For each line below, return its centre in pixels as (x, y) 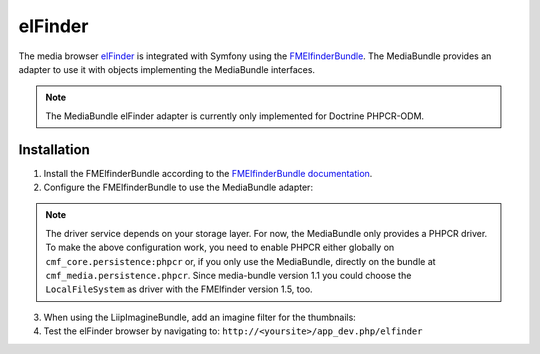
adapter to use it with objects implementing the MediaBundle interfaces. (166, 69)
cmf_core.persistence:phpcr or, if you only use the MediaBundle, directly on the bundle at (240, 261)
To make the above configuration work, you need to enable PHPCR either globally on (220, 247)
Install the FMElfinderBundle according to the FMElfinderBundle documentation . (208, 173)
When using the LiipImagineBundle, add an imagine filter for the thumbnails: (200, 317)
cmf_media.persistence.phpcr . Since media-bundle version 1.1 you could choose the (228, 275)
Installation (54, 149)
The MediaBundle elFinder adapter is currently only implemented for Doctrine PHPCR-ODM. (235, 116)
